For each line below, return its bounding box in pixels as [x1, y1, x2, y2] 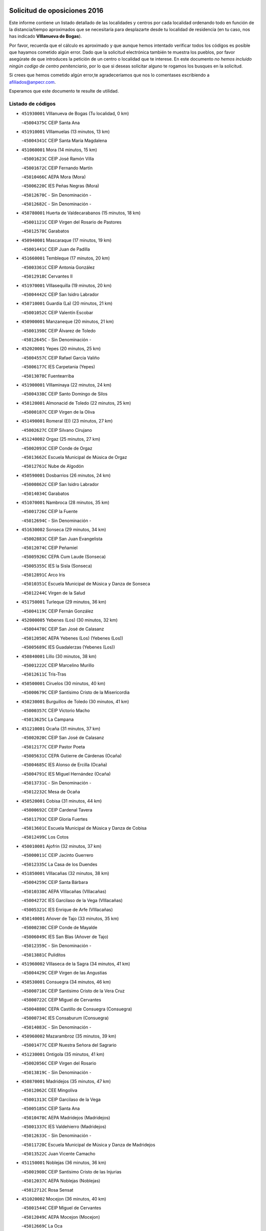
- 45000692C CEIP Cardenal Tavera [21, 807, 93, 813]
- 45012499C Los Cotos [21, 834, 69, 840]
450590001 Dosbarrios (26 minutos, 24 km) [21, 472, 111, 478]
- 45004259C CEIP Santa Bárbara [21, 879, 88, 885]
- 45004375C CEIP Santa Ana [21, 120, 80, 126]
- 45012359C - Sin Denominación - [21, 943, 92, 949]
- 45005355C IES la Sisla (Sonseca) [21, 563, 92, 569]
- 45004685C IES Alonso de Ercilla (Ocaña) [21, 762, 107, 768]
